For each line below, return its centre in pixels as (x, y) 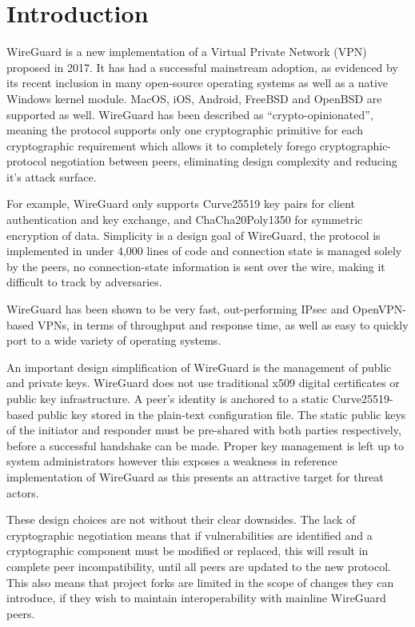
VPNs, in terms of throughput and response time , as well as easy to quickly (223, 324)
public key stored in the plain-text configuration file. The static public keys (221, 414)
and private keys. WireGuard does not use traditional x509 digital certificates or (203, 383)
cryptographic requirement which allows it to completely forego (162, 145)
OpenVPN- (379, 309)
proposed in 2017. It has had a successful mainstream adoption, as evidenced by (202, 67)
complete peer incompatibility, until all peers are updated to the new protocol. (199, 566)
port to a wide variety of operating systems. (114, 340)
